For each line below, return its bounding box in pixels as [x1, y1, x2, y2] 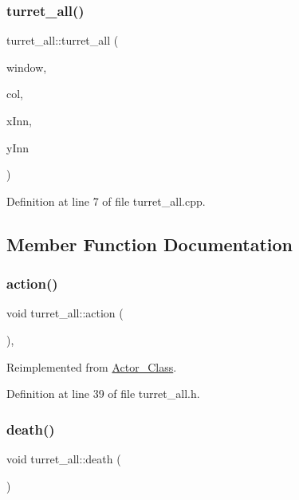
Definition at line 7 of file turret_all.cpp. [6, 192, 206, 209]
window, [6, 58, 47, 75]
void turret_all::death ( [6, 450, 121, 467]
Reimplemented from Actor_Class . [6, 358, 177, 375]
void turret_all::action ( [6, 305, 124, 321]
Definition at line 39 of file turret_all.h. [6, 385, 200, 402]
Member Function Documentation [6, 231, 293, 256]
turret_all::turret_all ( [6, 32, 119, 49]
